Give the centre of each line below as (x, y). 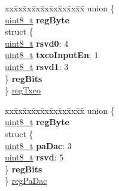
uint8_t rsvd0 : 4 (37, 43)
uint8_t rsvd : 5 (34, 157)
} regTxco (23, 90)
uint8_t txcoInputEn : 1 (52, 55)
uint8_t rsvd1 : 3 (37, 66)
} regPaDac (26, 181)
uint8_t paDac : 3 (38, 145)
